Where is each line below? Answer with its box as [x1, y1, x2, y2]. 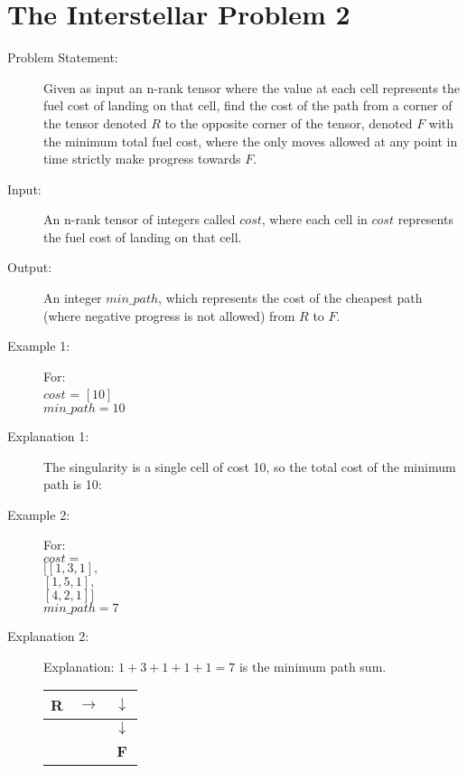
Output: [7, 258, 52, 277]
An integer [43, 288, 102, 307]
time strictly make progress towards [43, 149, 241, 168]
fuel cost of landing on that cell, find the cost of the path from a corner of [43, 96, 453, 115]
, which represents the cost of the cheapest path [158, 288, 423, 307]
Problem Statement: [7, 48, 118, 67]
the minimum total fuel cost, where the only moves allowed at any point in [43, 131, 458, 150]
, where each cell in [261, 210, 368, 229]
